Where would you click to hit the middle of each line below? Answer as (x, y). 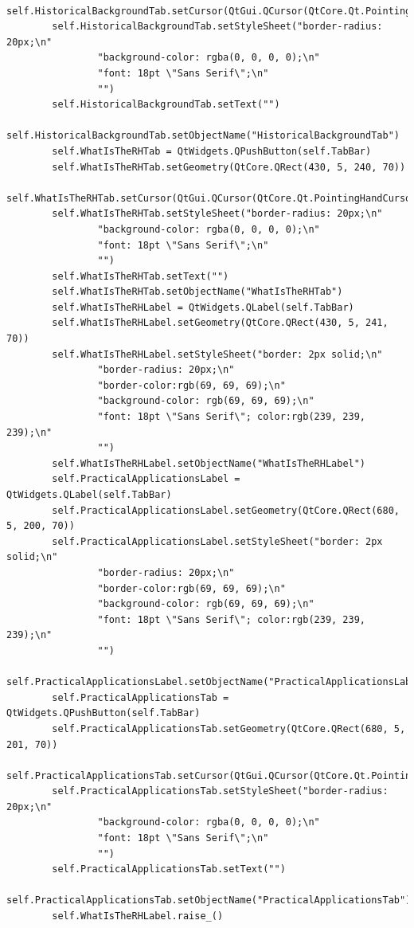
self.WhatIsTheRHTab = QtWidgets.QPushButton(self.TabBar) (212, 151)
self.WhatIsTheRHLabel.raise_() (138, 916)
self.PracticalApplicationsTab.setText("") (169, 869)
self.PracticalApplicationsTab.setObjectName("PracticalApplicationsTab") (209, 901)
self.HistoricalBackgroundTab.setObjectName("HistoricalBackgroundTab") (203, 136)
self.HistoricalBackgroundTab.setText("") (166, 105)
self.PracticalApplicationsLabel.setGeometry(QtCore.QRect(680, (226, 510)
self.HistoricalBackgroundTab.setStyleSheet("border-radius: (217, 27)
